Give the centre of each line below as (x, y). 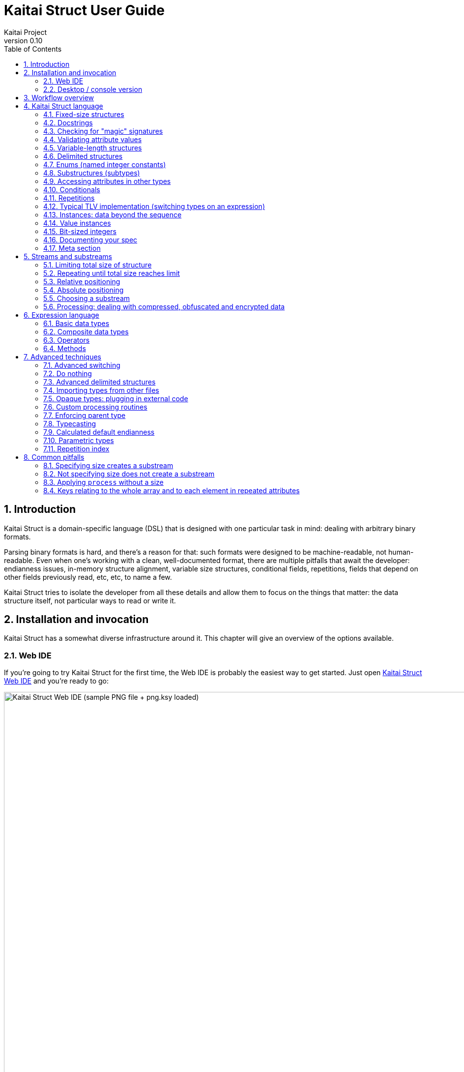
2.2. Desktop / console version (93, 89)
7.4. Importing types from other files (101, 390)
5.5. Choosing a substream (87, 298)
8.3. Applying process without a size (103, 482)
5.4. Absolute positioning (84, 290)
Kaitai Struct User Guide (84, 10)
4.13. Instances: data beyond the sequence (113, 214)
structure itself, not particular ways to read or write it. (90, 600)
